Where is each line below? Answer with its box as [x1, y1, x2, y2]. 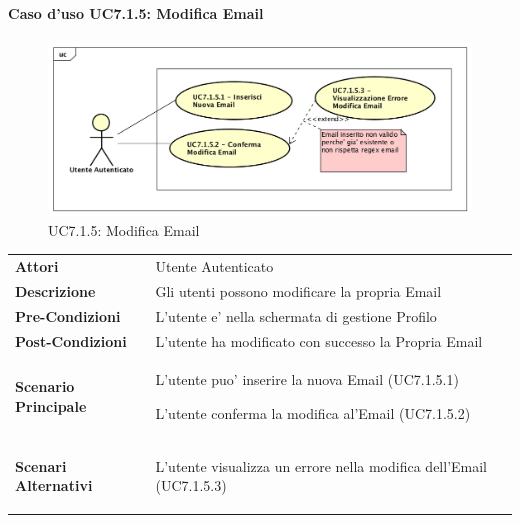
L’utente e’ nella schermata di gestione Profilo [155, 305, 437, 326]
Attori [15, 256, 59, 277]
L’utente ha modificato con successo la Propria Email [155, 330, 483, 351]
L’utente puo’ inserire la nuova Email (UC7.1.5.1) [155, 369, 459, 390]
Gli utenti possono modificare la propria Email [155, 280, 442, 301]
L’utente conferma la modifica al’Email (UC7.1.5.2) [155, 403, 471, 424]
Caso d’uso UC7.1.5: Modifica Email [8, 2, 264, 23]
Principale [15, 396, 87, 417]
